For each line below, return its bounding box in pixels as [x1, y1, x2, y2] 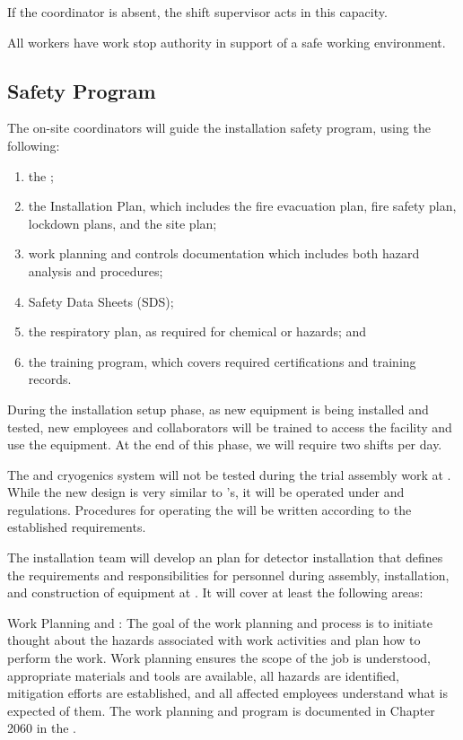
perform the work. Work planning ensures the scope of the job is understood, [7, 649, 431, 667]
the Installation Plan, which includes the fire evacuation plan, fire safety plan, [28, 196, 457, 215]
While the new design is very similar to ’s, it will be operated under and [7, 483, 405, 501]
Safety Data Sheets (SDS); [28, 292, 174, 310]
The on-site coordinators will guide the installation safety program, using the [7, 118, 431, 137]
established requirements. [7, 518, 146, 536]
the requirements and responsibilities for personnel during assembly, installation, [7, 565, 450, 584]
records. [28, 370, 72, 388]
